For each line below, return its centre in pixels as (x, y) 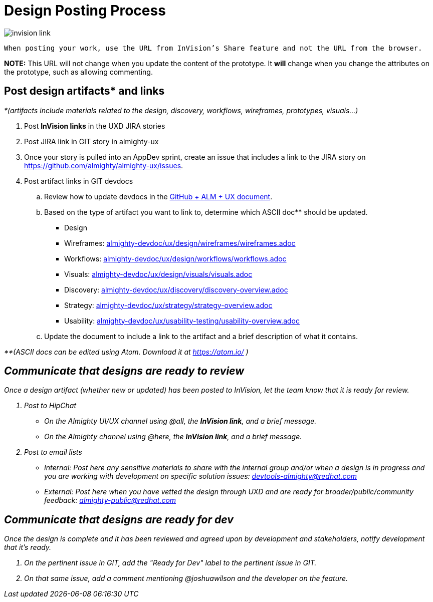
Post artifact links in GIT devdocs (79, 181)
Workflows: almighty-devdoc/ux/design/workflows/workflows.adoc (175, 258)
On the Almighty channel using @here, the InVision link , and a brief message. (173, 437)
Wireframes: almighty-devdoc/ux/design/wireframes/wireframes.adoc (180, 243)
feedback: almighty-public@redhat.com (110, 500)
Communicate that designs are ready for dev (119, 519)
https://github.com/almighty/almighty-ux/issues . (104, 165)
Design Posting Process (85, 11)
